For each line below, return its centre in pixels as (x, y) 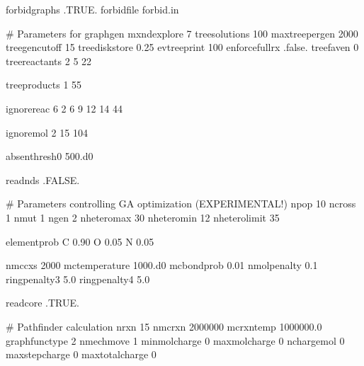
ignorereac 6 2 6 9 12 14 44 (64, 108)
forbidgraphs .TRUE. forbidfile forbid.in (92, 9)
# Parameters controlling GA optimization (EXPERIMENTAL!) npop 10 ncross (181, 204)
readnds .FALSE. (43, 179)
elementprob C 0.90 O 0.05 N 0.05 (80, 241)
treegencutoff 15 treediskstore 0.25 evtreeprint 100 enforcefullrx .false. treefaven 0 (182, 47)
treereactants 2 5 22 (49, 61)
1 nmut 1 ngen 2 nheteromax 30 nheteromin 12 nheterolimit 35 (143, 217)
